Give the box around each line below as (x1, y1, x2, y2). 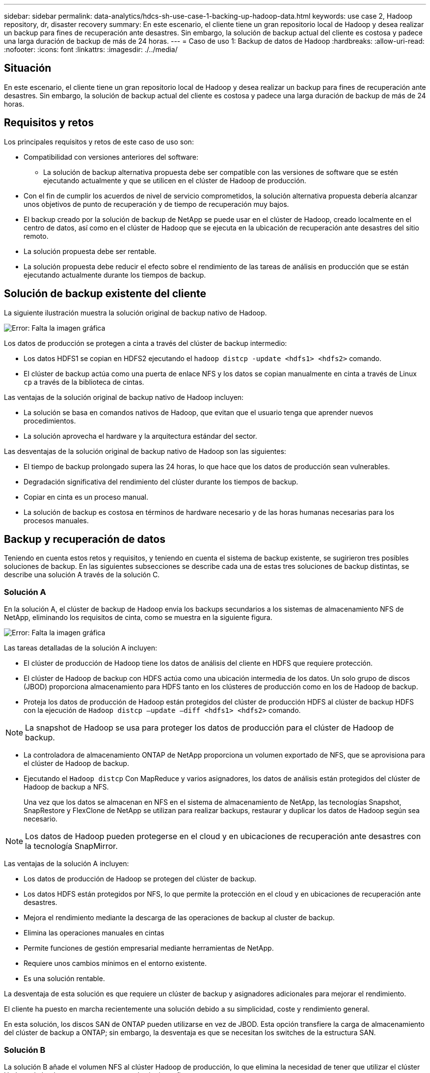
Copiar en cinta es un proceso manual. (24, 492, 148, 501)
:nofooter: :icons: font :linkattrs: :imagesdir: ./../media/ (4, 45, 178, 54)
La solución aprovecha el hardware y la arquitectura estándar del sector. (24, 431, 257, 440)
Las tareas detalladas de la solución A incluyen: (4, 644, 158, 652)
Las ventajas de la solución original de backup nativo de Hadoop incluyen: (4, 393, 244, 401)
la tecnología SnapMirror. (25, 841, 118, 851)
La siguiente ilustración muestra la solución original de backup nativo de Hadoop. (4, 308, 267, 317)
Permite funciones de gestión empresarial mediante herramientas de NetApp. (24, 944, 274, 953)
